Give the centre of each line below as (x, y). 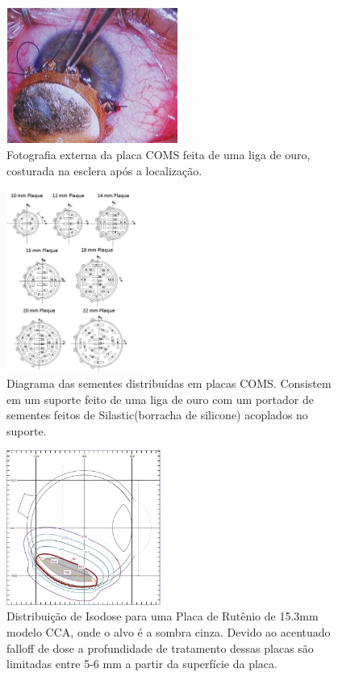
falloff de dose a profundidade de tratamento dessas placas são (160, 648)
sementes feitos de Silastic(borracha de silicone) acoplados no (157, 415)
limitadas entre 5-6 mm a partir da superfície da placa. (142, 664)
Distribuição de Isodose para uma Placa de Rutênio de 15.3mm (163, 616)
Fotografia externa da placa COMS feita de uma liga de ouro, (159, 154)
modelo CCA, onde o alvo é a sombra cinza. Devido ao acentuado (169, 632)
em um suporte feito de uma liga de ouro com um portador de (160, 399)
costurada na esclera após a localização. (104, 170)
